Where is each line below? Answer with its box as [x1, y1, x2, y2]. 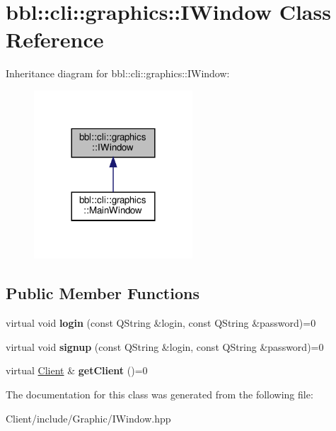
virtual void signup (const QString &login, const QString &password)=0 [6, 339, 324, 354]
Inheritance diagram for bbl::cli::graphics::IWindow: [6, 66, 230, 81]
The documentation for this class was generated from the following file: [6, 386, 313, 401]
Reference [6, 25, 104, 54]
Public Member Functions [6, 282, 199, 304]
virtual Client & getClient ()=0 [6, 363, 148, 378]
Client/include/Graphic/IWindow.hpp [6, 410, 171, 425]
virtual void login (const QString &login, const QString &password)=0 [6, 315, 316, 330]
